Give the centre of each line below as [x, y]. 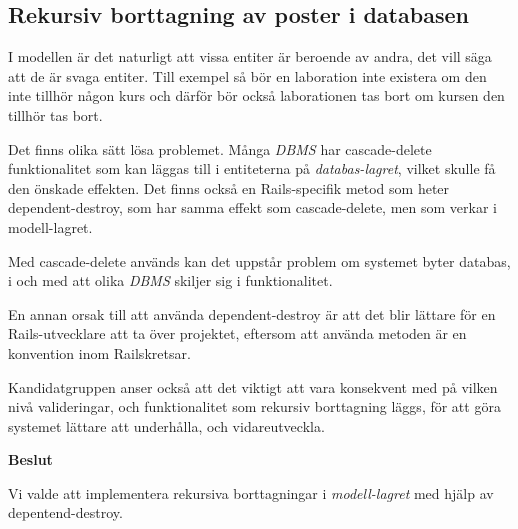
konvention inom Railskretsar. [99, 352]
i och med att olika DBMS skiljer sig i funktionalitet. [170, 280]
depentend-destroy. [65, 512]
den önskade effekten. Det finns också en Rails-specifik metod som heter [229, 187]
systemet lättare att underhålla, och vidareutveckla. [166, 425]
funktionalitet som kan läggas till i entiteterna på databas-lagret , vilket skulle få [252, 168]
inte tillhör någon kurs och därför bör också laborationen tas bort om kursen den [256, 95]
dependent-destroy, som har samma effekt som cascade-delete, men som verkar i [252, 207]
